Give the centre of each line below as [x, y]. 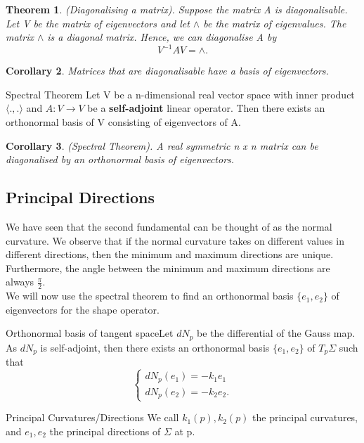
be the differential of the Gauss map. [276, 333]
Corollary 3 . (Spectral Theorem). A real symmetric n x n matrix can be [162, 145]
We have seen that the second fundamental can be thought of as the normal [169, 227]
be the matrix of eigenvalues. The [275, 23]
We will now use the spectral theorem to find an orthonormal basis [150, 296]
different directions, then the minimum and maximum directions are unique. [170, 254]
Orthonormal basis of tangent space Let [90, 333]
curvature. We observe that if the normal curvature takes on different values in [175, 240]
